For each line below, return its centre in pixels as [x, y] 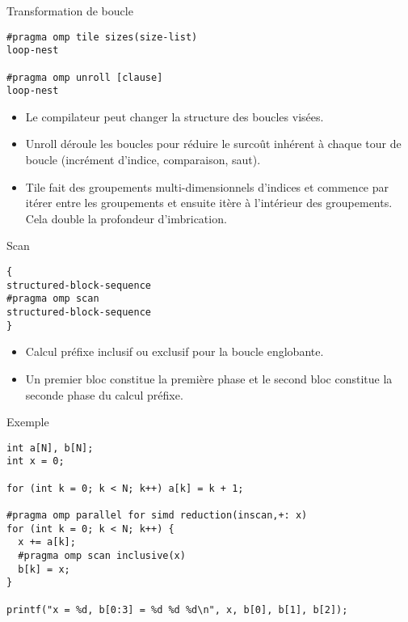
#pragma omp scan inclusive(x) [102, 555]
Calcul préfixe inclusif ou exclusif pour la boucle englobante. [175, 351]
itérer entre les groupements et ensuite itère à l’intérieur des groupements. [209, 203]
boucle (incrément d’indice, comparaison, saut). [143, 160]
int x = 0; [36, 461]
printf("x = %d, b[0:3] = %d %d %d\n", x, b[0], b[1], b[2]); [177, 609]
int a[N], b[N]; [50, 448]
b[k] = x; [44, 569]
